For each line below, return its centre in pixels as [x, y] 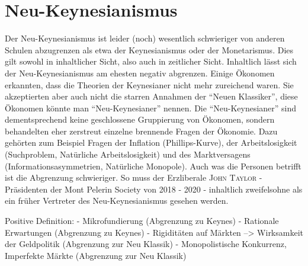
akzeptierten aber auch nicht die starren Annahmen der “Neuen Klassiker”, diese [151, 96]
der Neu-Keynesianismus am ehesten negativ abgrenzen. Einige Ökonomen [140, 73]
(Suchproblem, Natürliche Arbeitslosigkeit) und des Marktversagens [128, 154]
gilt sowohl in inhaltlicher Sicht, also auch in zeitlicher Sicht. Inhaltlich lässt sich [151, 61]
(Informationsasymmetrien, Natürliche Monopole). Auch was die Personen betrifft [153, 166]
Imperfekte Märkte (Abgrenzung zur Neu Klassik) [96, 255]
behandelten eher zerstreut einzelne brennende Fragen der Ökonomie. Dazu [141, 131]
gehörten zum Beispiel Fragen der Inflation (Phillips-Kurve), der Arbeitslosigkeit [151, 142]
